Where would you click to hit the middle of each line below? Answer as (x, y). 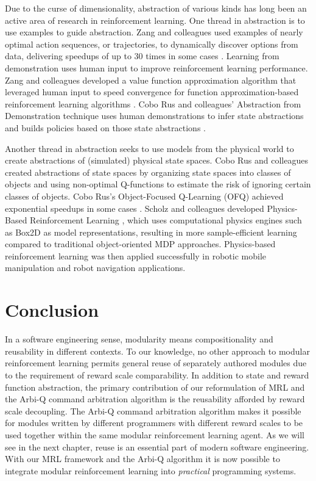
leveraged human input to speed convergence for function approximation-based (152, 92)
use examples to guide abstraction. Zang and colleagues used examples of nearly (154, 32)
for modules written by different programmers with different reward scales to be (154, 423)
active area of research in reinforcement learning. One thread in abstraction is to (155, 20)
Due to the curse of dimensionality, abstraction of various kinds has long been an (156, 8)
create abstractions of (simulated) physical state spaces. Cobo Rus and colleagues (156, 160)
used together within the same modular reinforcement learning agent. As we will (155, 434)
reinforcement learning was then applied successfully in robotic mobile (136, 255)
